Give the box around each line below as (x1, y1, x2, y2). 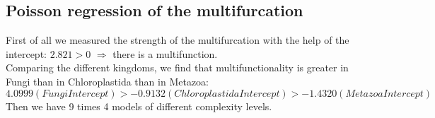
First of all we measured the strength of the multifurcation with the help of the (6, 33, 349, 47)
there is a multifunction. (112, 46, 218, 61)
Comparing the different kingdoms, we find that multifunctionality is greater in (6, 60, 349, 75)
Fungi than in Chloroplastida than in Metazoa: (6, 73, 209, 88)
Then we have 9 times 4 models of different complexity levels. (6, 98, 272, 113)
